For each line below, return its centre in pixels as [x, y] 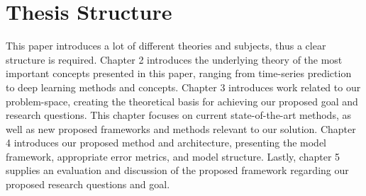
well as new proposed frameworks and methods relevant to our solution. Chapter [181, 128]
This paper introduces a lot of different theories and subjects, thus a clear [166, 46]
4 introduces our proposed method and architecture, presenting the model [166, 143]
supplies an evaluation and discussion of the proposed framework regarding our [177, 170]
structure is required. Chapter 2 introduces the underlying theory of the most [174, 59]
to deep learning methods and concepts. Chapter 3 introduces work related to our [183, 87]
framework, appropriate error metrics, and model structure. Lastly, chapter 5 [173, 156]
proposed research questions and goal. [88, 184]
